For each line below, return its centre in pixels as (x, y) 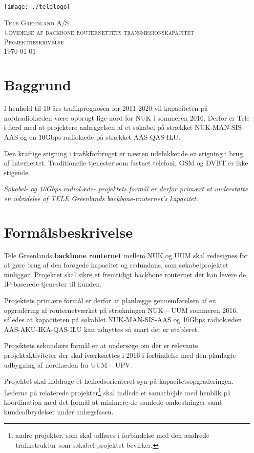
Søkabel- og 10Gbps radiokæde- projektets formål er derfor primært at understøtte (126, 189)
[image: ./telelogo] (37, 7)
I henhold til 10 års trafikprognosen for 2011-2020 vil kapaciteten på (106, 108)
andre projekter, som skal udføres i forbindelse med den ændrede (112, 435)
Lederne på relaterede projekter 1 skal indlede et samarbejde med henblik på (117, 391)
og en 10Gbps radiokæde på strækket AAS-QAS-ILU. (100, 136)
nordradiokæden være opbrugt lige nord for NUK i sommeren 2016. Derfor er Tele (127, 117)
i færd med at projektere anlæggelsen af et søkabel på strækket (98, 127)
